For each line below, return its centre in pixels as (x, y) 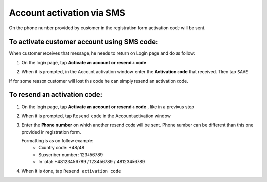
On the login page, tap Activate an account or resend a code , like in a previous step (108, 107)
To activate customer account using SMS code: (84, 42)
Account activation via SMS (67, 13)
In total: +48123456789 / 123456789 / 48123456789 (92, 162)
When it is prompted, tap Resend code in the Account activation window (96, 116)
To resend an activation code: (56, 95)
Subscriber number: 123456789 (71, 155)
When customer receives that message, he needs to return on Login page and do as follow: (102, 53)
